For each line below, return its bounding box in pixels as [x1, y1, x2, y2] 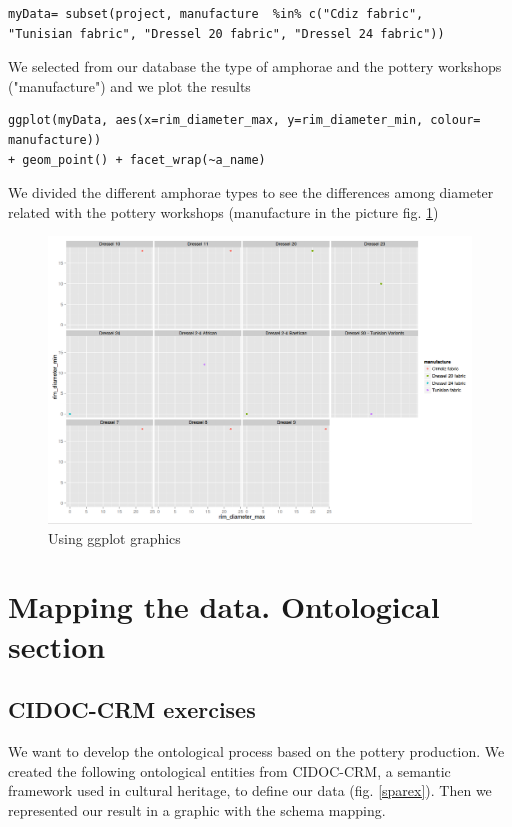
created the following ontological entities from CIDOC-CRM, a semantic [8, 760, 451, 781]
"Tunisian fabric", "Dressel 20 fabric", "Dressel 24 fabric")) [8, 26, 445, 41]
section [8, 625, 106, 666]
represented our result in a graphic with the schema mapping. [8, 799, 386, 820]
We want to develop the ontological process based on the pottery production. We [8, 741, 505, 762]
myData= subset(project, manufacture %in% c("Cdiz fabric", [8, 7, 424, 21]
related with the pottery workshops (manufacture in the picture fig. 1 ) [8, 201, 439, 222]
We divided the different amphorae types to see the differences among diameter [8, 182, 494, 203]
